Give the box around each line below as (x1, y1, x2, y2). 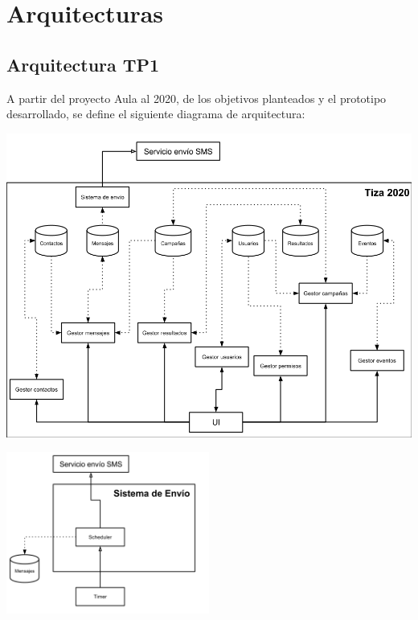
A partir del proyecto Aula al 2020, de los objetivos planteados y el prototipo (6, 89, 387, 106)
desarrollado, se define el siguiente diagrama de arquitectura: (6, 105, 305, 122)
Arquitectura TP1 (6, 51, 160, 76)
